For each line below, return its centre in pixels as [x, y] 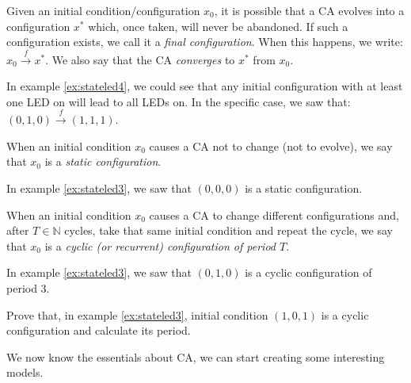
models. [25, 372]
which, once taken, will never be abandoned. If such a [218, 26]
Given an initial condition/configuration [103, 10]
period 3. [28, 287]
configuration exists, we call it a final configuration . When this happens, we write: [205, 42]
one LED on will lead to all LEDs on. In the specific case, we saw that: [179, 101]
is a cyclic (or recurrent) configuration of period [160, 245]
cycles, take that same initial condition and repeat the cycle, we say [228, 230]
